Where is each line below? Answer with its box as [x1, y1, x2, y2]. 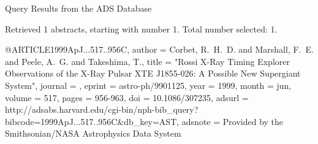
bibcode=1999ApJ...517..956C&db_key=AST [5, 115, 177, 127]
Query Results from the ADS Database [5, 2, 152, 14]
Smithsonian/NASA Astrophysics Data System [5, 127, 181, 140]
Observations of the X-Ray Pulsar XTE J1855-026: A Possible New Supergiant [5, 67, 301, 80]
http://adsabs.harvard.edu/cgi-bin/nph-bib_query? [5, 103, 199, 116]
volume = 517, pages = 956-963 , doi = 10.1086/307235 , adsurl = [5, 91, 249, 104]
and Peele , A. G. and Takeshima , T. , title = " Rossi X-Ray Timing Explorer [5, 55, 290, 67]
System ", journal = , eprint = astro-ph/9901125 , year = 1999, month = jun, [5, 78, 292, 91]
